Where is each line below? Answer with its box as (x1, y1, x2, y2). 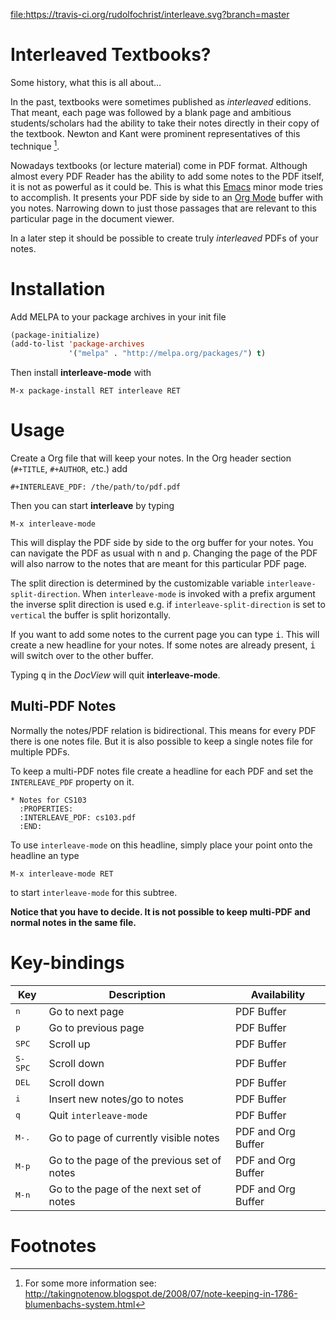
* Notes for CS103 (10, 795, 87, 805)
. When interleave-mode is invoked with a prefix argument (77, 588, 316, 600)
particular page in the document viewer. (10, 212, 175, 224)
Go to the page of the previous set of (48, 1153, 222, 1167)
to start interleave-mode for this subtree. (10, 886, 178, 898)
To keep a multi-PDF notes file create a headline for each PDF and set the (10, 765, 314, 777)
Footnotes (10, 1235, 97, 1258)
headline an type (10, 849, 80, 861)
